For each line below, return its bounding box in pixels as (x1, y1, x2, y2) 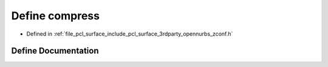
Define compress (11, 9, 100, 22)
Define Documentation (11, 46, 99, 56)
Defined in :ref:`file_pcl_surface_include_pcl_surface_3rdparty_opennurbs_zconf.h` (26, 30, 233, 37)
